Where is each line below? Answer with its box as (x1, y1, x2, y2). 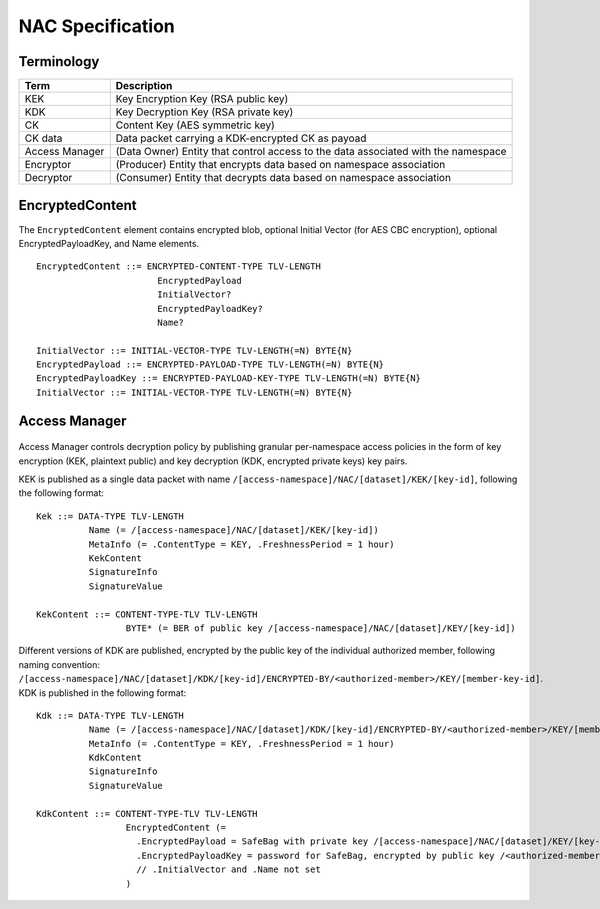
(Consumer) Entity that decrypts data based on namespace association (115, 171, 452, 185)
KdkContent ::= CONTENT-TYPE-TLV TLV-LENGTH (36, 808, 259, 819)
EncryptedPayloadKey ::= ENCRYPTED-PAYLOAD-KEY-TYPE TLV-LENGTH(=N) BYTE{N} (36, 373, 422, 384)
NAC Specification (18, 15, 175, 37)
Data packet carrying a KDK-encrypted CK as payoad (115, 131, 367, 145)
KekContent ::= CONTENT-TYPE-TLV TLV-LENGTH (36, 608, 259, 620)
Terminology (18, 53, 100, 70)
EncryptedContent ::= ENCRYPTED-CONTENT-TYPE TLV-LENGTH (36, 261, 322, 272)
